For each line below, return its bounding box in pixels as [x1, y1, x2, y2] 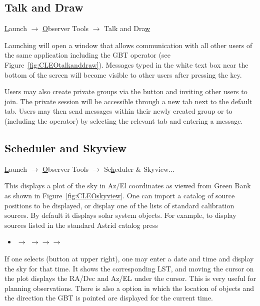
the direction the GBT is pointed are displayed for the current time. [4, 292, 213, 303]
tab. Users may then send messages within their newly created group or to [4, 106, 232, 116]
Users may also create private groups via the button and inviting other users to [4, 86, 247, 97]
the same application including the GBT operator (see [4, 50, 170, 60]
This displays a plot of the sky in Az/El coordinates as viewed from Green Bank [4, 180, 251, 191]
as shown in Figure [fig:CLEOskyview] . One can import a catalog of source [4, 190, 235, 200]
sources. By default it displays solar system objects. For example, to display [4, 210, 236, 220]
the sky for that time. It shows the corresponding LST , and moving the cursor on [4, 263, 254, 273]
